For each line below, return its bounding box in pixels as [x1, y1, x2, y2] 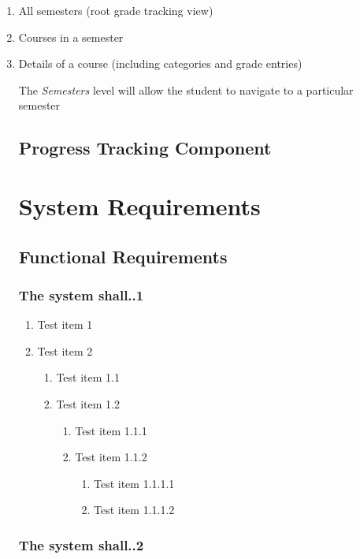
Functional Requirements [18, 244, 228, 268]
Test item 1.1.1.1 [93, 475, 175, 491]
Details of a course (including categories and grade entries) [18, 55, 302, 72]
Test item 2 [37, 342, 93, 359]
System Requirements [18, 189, 261, 222]
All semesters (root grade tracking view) [18, 2, 213, 18]
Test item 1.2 [56, 395, 120, 412]
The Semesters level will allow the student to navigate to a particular [18, 81, 354, 98]
